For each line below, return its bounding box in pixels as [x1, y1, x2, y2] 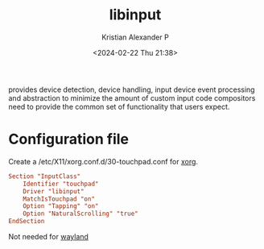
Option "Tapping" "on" [23, 202, 99, 210]
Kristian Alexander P [101, 32, 169, 42]
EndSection [8, 218, 45, 226]
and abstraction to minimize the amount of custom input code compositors [8, 93, 256, 102]
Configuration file [8, 131, 129, 148]
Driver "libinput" [23, 187, 85, 195]
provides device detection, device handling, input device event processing [8, 85, 255, 94]
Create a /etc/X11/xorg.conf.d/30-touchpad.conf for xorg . [8, 156, 199, 166]
